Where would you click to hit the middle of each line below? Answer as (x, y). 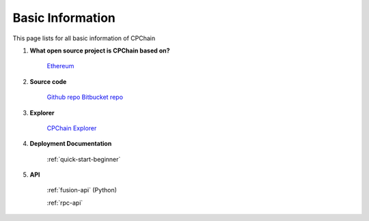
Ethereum (60, 66)
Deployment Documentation (71, 144)
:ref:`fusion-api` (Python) (82, 190)
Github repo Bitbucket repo (85, 97)
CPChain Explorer (72, 128)
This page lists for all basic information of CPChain (84, 38)
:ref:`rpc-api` (65, 203)
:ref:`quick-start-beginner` (84, 159)
